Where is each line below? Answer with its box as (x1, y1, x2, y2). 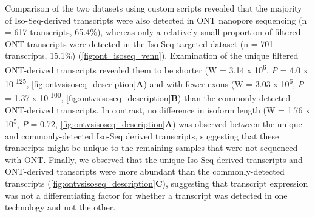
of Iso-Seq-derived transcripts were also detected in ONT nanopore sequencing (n (5, 13, 307, 26)
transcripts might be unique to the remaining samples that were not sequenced (5, 141, 298, 154)
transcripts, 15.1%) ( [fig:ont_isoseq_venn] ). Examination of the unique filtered (5, 49, 299, 62)
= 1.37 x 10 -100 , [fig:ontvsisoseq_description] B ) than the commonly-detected (5, 90, 291, 104)
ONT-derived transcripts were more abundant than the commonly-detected (5, 165, 285, 178)
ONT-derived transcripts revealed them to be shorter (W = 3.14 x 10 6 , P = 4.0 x (5, 61, 308, 76)
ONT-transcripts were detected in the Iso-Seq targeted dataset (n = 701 (5, 37, 274, 50)
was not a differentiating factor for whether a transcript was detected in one (5, 189, 288, 201)
